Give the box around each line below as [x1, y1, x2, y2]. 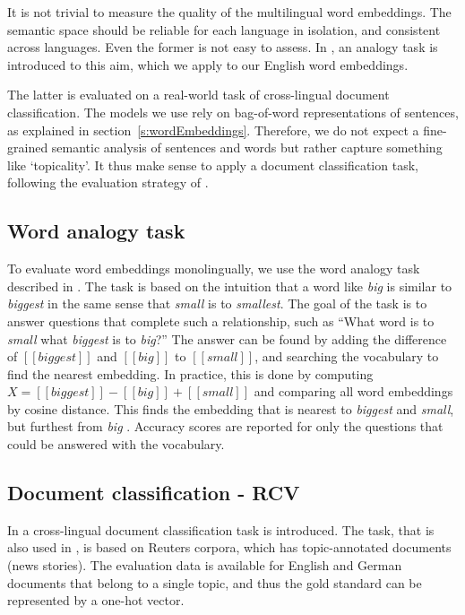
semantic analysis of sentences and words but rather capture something [51, 138, 443, 157]
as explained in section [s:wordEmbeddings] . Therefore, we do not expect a [7, 120, 419, 139]
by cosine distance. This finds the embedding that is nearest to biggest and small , [7, 399, 454, 418]
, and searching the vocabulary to [254, 347, 439, 366]
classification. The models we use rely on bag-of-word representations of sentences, [7, 102, 459, 121]
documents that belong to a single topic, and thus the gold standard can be [7, 573, 422, 592]
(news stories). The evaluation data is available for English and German [7, 556, 402, 575]
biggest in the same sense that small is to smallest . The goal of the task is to [7, 294, 427, 313]
